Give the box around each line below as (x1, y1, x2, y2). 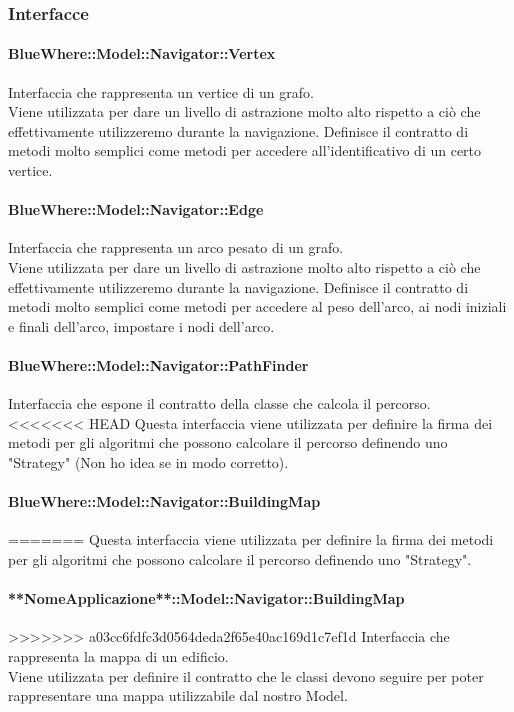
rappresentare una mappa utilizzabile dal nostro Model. (8, 685, 348, 706)
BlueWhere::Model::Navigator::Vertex (8, 43, 276, 64)
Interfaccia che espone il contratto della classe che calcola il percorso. (8, 393, 431, 414)
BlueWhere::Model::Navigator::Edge (8, 199, 264, 220)
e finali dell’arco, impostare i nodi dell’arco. (8, 315, 275, 336)
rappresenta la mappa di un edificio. (8, 645, 229, 666)
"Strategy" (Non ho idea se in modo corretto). (8, 451, 289, 472)
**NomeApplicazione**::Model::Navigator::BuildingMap (8, 588, 405, 609)
